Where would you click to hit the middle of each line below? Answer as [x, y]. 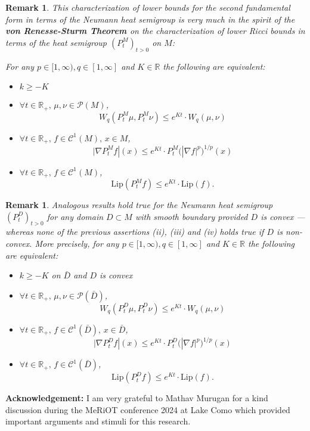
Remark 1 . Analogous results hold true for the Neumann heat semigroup [139, 205]
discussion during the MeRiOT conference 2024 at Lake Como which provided [148, 409]
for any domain [75, 216]
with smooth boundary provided [191, 216]
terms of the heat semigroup [56, 42]
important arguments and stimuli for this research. [98, 421]
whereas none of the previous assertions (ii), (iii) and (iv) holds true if [135, 232]
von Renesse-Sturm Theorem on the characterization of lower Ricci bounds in [155, 31]
